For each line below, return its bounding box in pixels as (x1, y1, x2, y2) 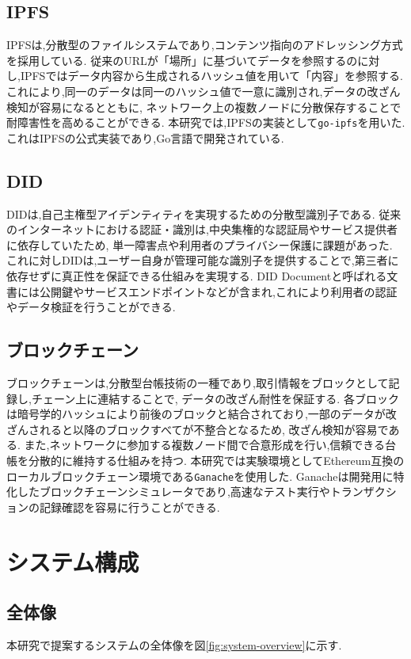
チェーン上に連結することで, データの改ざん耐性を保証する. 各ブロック (31, 390, 399, 406)
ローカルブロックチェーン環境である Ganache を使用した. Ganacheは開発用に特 (6, 467, 405, 484)
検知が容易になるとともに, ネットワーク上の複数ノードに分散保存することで (6, 98, 401, 115)
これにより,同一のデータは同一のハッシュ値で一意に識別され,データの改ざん (6, 82, 401, 99)
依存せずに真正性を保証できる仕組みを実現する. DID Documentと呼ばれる (6, 268, 387, 284)
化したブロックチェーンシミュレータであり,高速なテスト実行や (6, 483, 330, 500)
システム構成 (6, 545, 139, 577)
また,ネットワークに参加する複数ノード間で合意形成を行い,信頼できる (24, 436, 386, 453)
